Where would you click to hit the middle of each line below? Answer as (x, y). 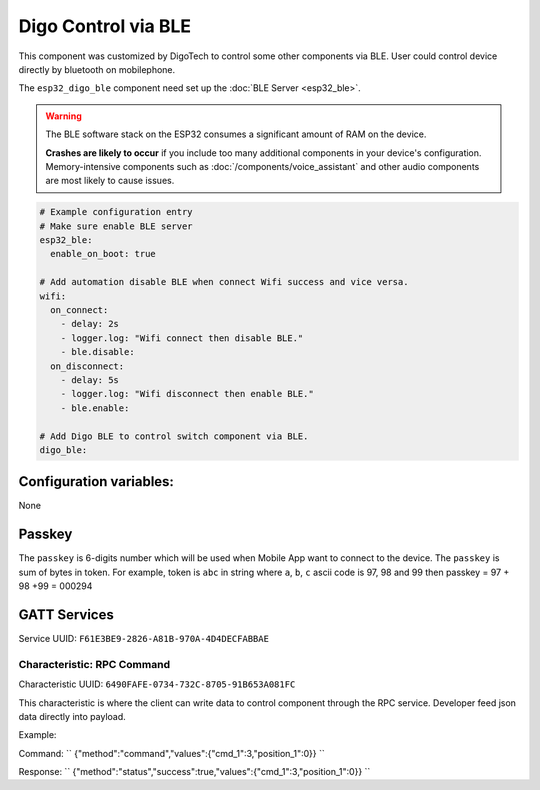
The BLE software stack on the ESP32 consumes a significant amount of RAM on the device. (236, 134)
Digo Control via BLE (105, 26)
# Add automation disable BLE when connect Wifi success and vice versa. (224, 282)
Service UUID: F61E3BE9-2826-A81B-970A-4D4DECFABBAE (144, 638)
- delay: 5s (90, 379)
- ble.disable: (97, 352)
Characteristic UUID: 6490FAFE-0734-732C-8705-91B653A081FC (157, 684)
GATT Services (66, 614)
